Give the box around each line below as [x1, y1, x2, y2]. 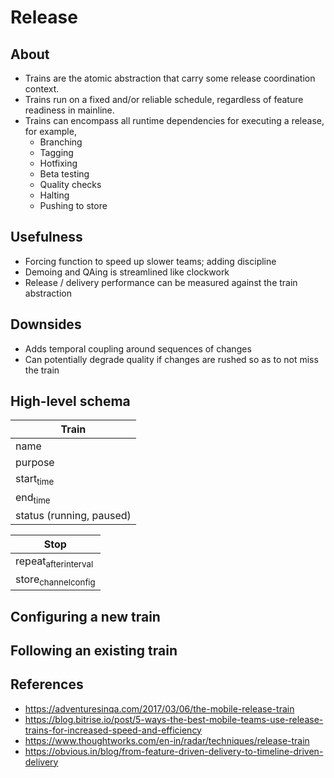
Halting [39, 189, 70, 201]
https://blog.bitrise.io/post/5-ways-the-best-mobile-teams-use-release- [24, 713, 324, 725]
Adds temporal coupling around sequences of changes [24, 342, 252, 355]
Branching [39, 136, 83, 148]
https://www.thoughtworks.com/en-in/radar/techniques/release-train [24, 734, 310, 746]
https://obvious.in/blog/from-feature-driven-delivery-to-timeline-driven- [24, 745, 324, 757]
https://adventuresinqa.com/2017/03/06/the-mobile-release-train [24, 702, 295, 715]
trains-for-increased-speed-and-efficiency [24, 724, 202, 736]
